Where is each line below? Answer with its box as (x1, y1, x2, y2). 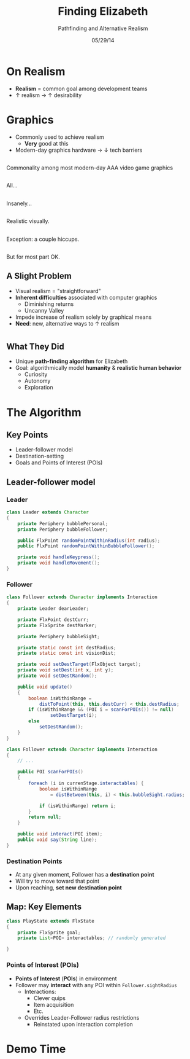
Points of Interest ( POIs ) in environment (15, 975, 117, 982)
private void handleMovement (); (17, 560, 100, 566)
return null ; (28, 814, 62, 821)
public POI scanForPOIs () (17, 769, 84, 775)
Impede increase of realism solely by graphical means (15, 313, 152, 321)
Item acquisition (33, 1001, 74, 1008)
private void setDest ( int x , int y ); (17, 667, 114, 673)
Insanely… (6, 200, 32, 207)
